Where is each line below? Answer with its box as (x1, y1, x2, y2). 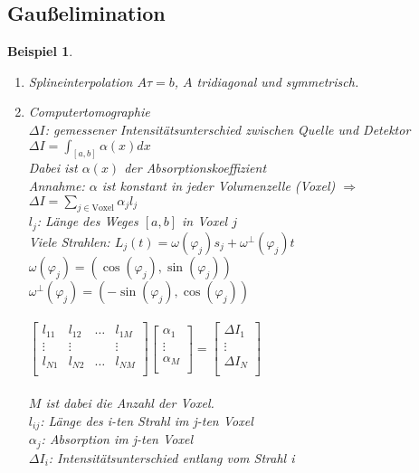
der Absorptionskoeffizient (124, 158, 267, 177)
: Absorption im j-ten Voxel (41, 430, 193, 449)
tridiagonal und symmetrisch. (196, 71, 359, 90)
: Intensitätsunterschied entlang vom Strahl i (48, 448, 295, 467)
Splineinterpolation (28, 71, 133, 90)
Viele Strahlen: (28, 232, 110, 251)
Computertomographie (28, 102, 150, 121)
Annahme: (28, 176, 85, 195)
